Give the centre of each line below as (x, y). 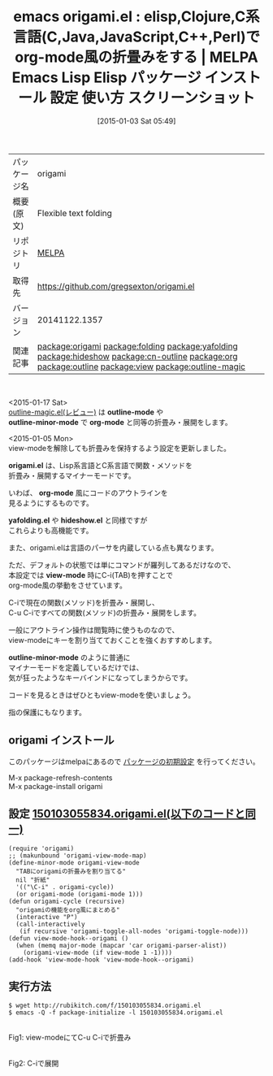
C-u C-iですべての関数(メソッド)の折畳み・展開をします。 (105, 612)
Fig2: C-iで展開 (34, 1063)
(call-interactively (50, 924)
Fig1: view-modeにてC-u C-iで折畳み (70, 1038)
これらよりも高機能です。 (51, 530)
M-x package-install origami (56, 786)
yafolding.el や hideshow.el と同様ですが (78, 520)
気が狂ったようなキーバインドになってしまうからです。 (100, 677)
